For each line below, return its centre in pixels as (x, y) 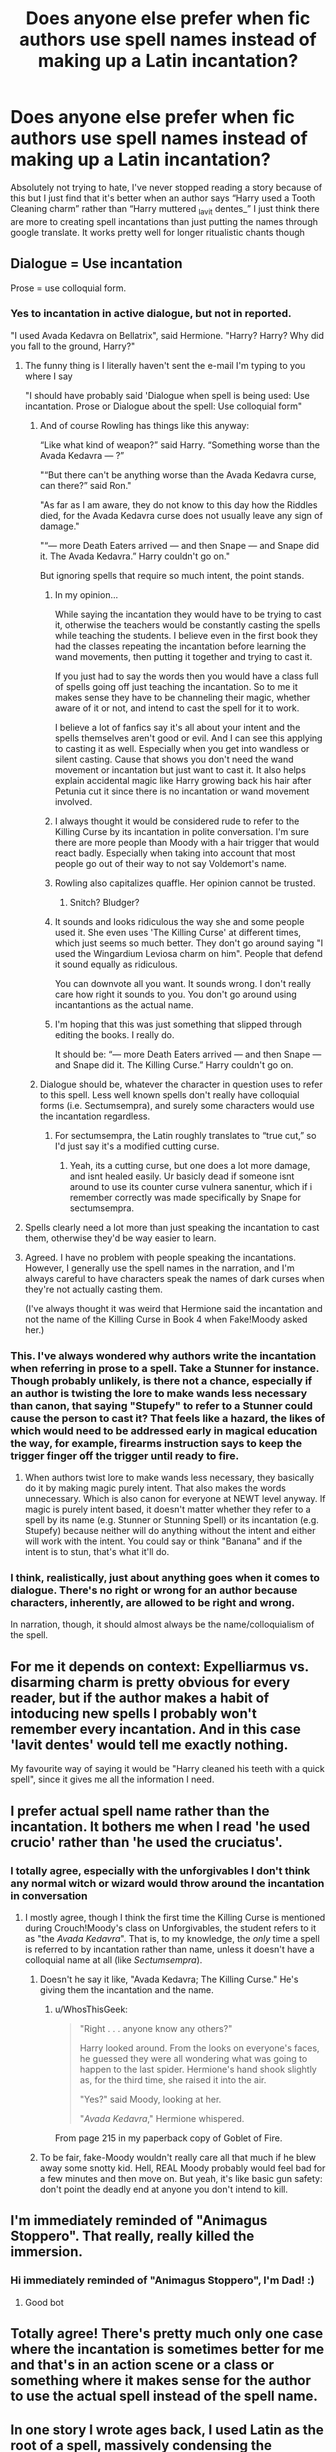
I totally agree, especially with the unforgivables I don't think (160, 1870)
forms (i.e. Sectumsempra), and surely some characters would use (177, 1105)
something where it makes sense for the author (161, 2380)
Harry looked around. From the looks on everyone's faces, (199, 2048)
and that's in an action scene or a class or (142, 2365)
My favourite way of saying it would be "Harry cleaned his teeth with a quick (167, 1769)
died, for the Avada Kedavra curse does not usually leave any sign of (181, 515)
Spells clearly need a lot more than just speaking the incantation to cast (172, 1227)
